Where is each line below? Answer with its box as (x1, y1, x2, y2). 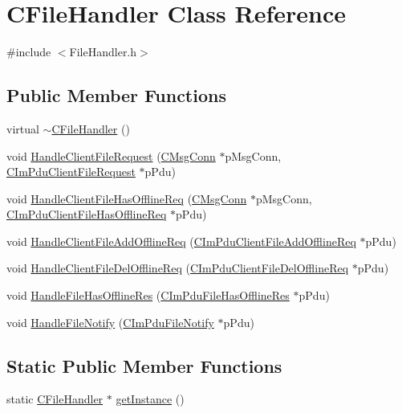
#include (6, 43, 51, 60)
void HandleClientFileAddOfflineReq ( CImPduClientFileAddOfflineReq (6, 232, 356, 249)
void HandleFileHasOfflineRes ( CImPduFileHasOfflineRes (6, 287, 290, 304)
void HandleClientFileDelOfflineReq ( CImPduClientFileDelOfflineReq (6, 260, 349, 276)
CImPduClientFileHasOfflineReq (6, 206, 167, 223)
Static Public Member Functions (6, 353, 282, 378)
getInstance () (116, 391, 185, 407)
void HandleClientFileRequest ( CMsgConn (6, 147, 216, 164)
